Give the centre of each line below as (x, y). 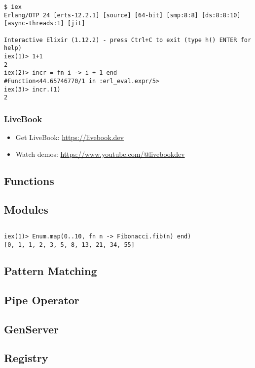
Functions (29, 180)
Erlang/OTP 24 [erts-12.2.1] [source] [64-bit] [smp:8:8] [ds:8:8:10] (122, 15)
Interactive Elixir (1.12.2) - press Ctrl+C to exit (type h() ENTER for (128, 40)
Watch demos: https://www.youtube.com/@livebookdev (100, 154)
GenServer (32, 329)
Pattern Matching (51, 270)
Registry (26, 358)
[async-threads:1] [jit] (45, 23)
